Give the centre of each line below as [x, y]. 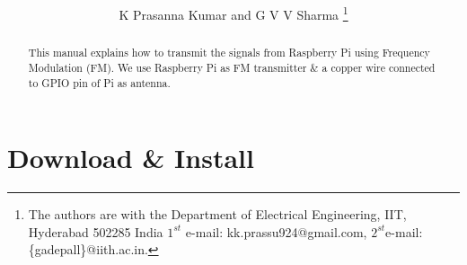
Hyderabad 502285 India [96, 231]
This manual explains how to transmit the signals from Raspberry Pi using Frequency [229, 53]
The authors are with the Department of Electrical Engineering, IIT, [217, 214]
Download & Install [131, 158]
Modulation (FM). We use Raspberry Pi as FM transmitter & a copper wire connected [232, 67]
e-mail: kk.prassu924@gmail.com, [276, 231]
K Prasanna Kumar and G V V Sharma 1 [233, 13]
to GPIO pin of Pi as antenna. [99, 82]
